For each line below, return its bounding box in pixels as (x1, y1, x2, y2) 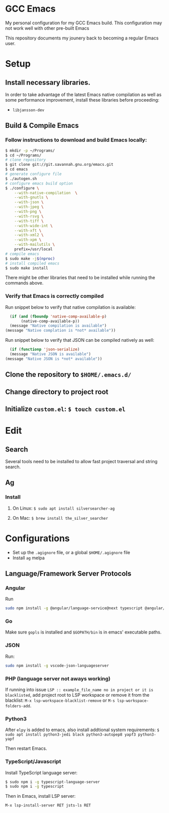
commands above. (5, 280, 44, 286)
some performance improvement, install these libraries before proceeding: (5, 97, 159, 103)
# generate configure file (5, 171, 62, 176)
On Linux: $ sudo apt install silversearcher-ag (12, 505, 115, 511)
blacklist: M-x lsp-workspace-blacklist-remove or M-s (5, 697, 115, 703)
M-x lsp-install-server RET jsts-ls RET (5, 803, 92, 808)
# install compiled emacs (5, 261, 59, 266)
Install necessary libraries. (5, 78, 91, 86)
